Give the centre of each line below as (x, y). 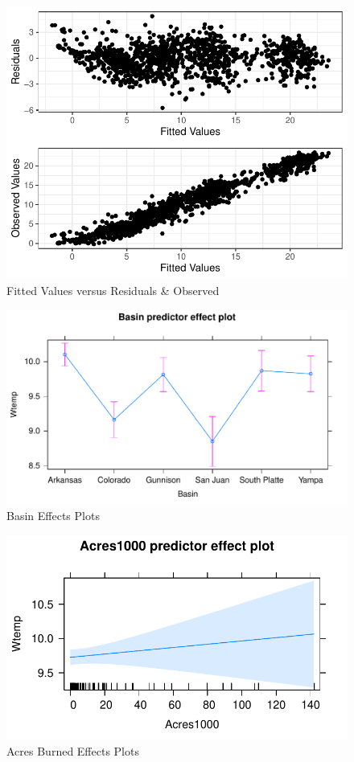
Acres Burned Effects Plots (73, 750)
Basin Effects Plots (53, 516)
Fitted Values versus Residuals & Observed (113, 290)
